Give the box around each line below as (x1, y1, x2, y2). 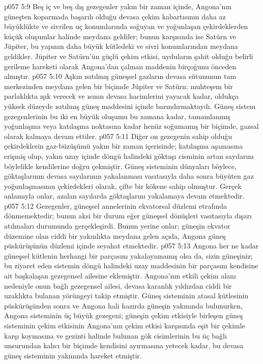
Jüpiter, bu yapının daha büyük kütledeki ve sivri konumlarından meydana (4, 41, 238, 51)
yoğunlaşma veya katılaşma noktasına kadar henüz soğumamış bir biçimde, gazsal (4, 121, 259, 131)
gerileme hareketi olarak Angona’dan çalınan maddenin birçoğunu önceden (4, 61, 237, 71)
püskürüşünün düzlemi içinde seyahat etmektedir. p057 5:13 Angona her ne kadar (4, 240, 259, 251)
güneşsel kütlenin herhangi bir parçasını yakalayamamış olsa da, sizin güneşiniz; (4, 250, 253, 261)
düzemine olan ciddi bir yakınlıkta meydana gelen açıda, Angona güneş (4, 230, 226, 241)
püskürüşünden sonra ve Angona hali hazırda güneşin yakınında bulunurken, (4, 300, 243, 311)
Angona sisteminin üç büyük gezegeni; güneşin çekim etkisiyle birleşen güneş (4, 310, 243, 321)
